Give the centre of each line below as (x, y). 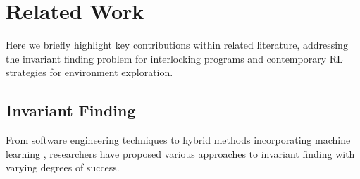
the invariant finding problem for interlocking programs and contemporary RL (174, 58)
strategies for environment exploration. (89, 72)
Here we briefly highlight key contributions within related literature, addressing (177, 45)
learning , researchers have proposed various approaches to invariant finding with (180, 153)
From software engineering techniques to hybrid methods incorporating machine (178, 140)
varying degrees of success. (63, 167)
